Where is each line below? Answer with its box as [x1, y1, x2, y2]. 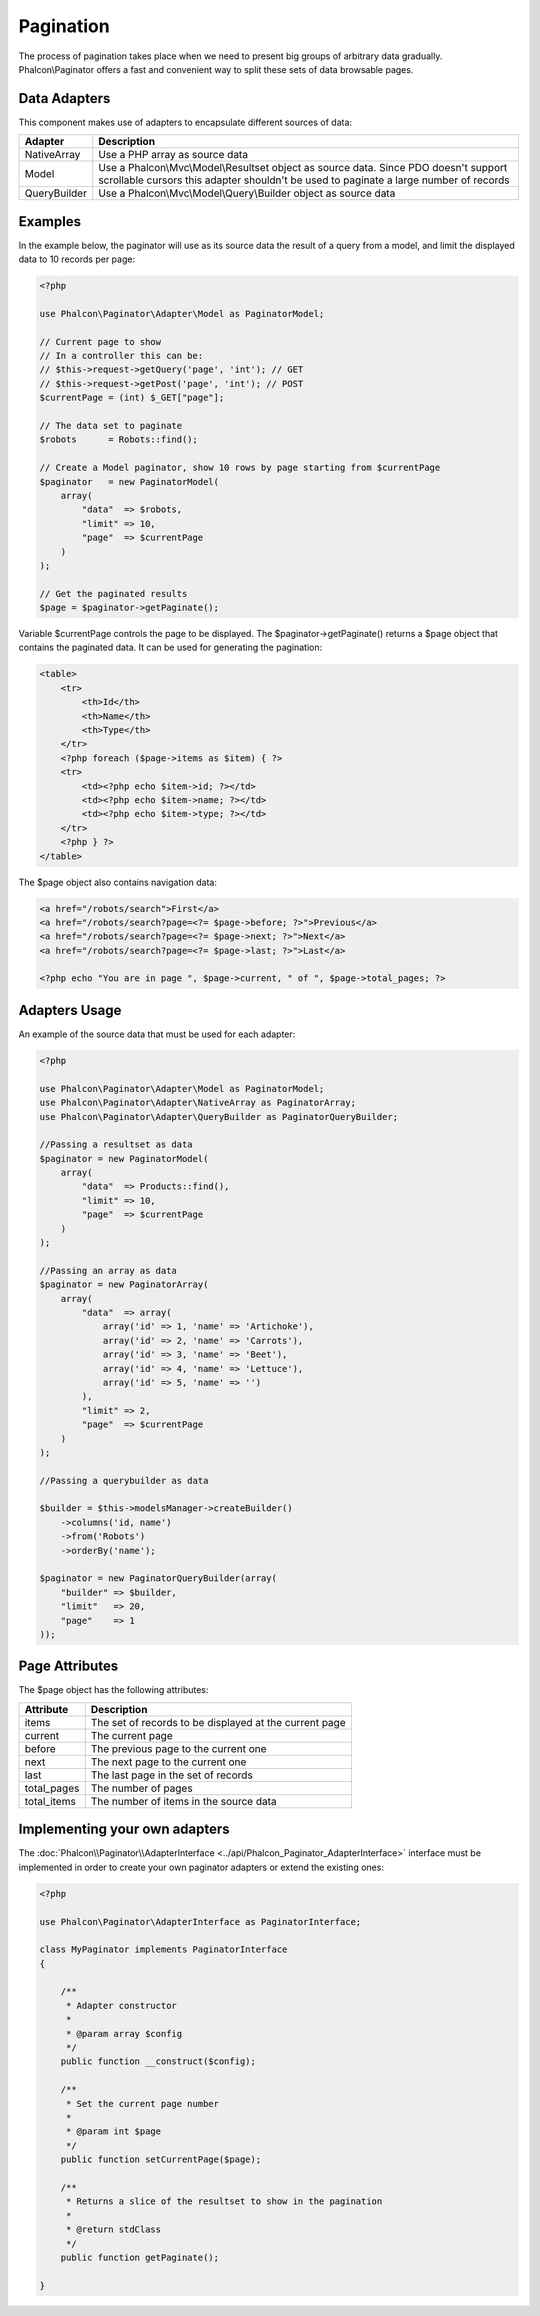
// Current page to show [39, 336, 162, 347]
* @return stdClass [65, 2224, 162, 2235]
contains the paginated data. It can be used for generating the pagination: [18, 641, 323, 654]
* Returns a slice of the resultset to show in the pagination [65, 2196, 383, 2207]
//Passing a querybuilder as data [39, 1475, 209, 1486]
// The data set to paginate [39, 420, 183, 432]
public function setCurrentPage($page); [60, 2154, 262, 2165]
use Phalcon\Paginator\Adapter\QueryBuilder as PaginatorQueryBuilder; [39, 1111, 399, 1122]
